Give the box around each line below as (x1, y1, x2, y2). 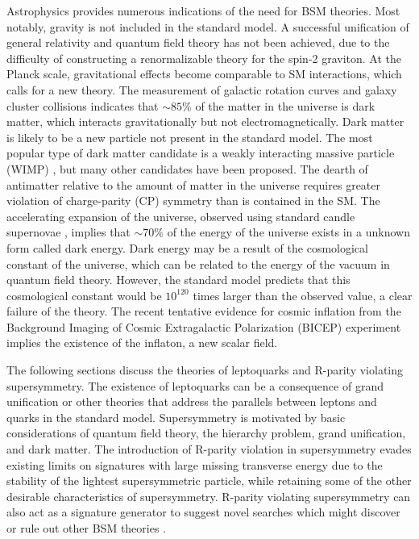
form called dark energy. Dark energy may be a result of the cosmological (6, 239, 368, 256)
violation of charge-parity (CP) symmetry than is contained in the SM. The (6, 192, 380, 209)
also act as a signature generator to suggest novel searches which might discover (6, 503, 400, 520)
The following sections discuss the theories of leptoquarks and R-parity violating (6, 361, 404, 378)
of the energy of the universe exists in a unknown (167, 224, 410, 240)
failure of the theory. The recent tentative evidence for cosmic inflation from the (6, 303, 401, 320)
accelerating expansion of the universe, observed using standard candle (6, 207, 355, 224)
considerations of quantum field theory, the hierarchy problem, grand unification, (6, 424, 406, 441)
